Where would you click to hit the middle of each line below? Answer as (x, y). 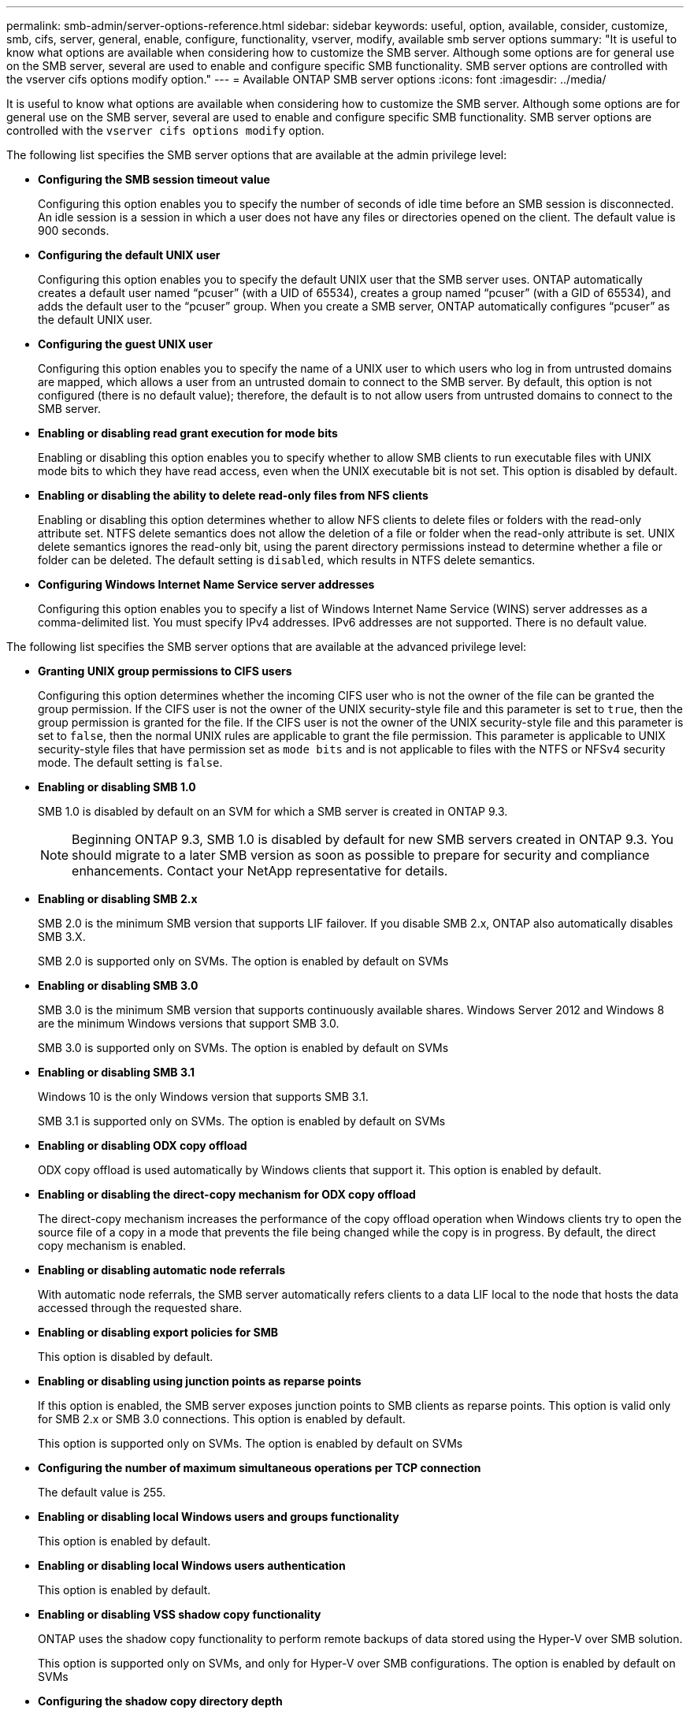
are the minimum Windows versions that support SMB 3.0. (189, 1023)
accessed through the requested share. (140, 1308)
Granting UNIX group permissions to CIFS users (165, 671)
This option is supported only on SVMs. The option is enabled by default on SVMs (250, 1443)
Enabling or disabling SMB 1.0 (117, 787)
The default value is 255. (102, 1492)
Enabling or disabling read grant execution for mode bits (188, 433)
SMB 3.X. (62, 937)
